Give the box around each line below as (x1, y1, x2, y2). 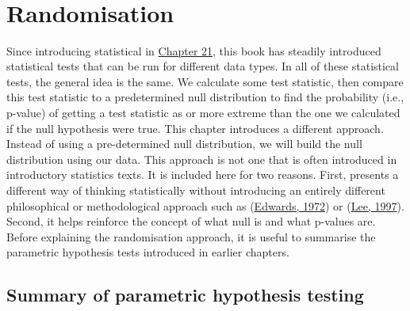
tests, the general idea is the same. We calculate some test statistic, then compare (6, 73, 404, 89)
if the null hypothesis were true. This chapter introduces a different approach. (6, 119, 384, 136)
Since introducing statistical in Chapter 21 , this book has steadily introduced (6, 42, 381, 59)
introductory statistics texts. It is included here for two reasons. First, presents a (6, 166, 399, 183)
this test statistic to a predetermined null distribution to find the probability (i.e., (6, 89, 404, 105)
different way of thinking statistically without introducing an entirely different (6, 182, 385, 199)
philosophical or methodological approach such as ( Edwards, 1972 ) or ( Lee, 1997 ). (6, 197, 404, 214)
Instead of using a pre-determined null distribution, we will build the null (6, 135, 362, 152)
